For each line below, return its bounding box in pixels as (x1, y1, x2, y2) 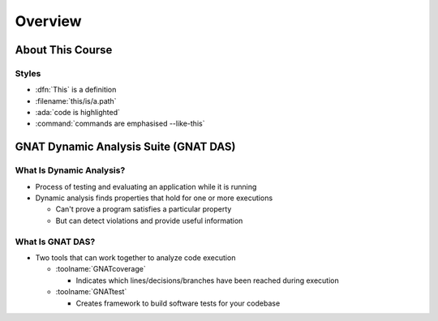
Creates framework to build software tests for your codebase (75, 298, 281, 308)
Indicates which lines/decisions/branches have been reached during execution (75, 276, 340, 285)
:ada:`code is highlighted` (35, 108, 121, 118)
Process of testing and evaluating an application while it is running (35, 182, 257, 191)
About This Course (15, 43, 113, 57)
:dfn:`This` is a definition (35, 85, 117, 95)
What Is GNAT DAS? (15, 236, 96, 247)
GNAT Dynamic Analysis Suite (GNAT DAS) (15, 140, 236, 154)
